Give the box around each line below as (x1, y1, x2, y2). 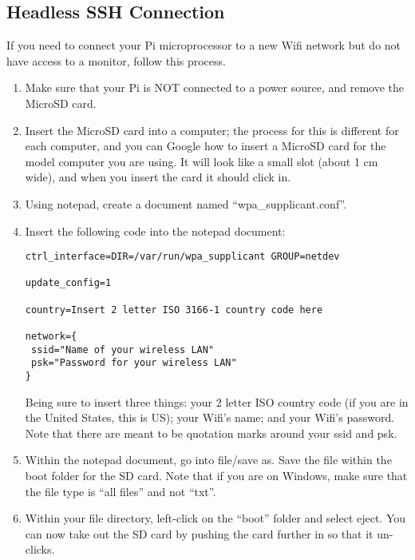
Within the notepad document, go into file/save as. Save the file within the (25, 451, 392, 468)
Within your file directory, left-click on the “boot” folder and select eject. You (25, 510, 406, 526)
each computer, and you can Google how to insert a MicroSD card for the (25, 137, 386, 154)
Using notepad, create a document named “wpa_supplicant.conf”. (25, 195, 347, 212)
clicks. (25, 541, 55, 558)
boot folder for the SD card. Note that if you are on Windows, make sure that (25, 467, 408, 484)
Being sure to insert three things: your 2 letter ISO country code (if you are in (25, 393, 409, 410)
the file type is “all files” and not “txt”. (25, 483, 216, 499)
